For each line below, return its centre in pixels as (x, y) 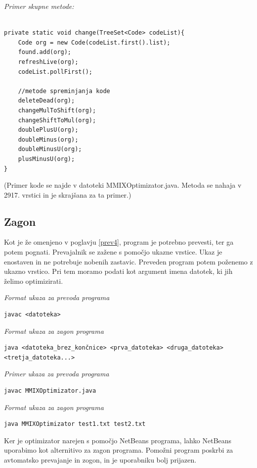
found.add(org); (45, 52)
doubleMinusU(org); (50, 149)
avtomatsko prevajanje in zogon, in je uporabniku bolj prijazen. (100, 459)
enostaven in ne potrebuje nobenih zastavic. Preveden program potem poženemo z (128, 261)
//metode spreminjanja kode (64, 91)
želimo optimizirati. (34, 281)
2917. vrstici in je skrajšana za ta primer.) (68, 194)
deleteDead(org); (46, 101)
